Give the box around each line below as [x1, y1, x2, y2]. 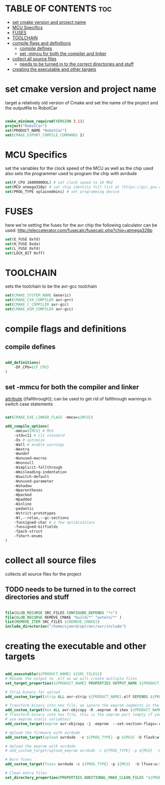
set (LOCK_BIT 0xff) [5, 250, 45, 256]
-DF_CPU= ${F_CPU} [14, 364, 50, 369]
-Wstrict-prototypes [14, 511, 56, 515]
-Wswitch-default [14, 474, 50, 479]
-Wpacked [14, 492, 32, 497]
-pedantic [14, 506, 34, 511]
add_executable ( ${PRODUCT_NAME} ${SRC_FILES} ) [5, 672, 102, 677]
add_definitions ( [5, 360, 41, 365]
